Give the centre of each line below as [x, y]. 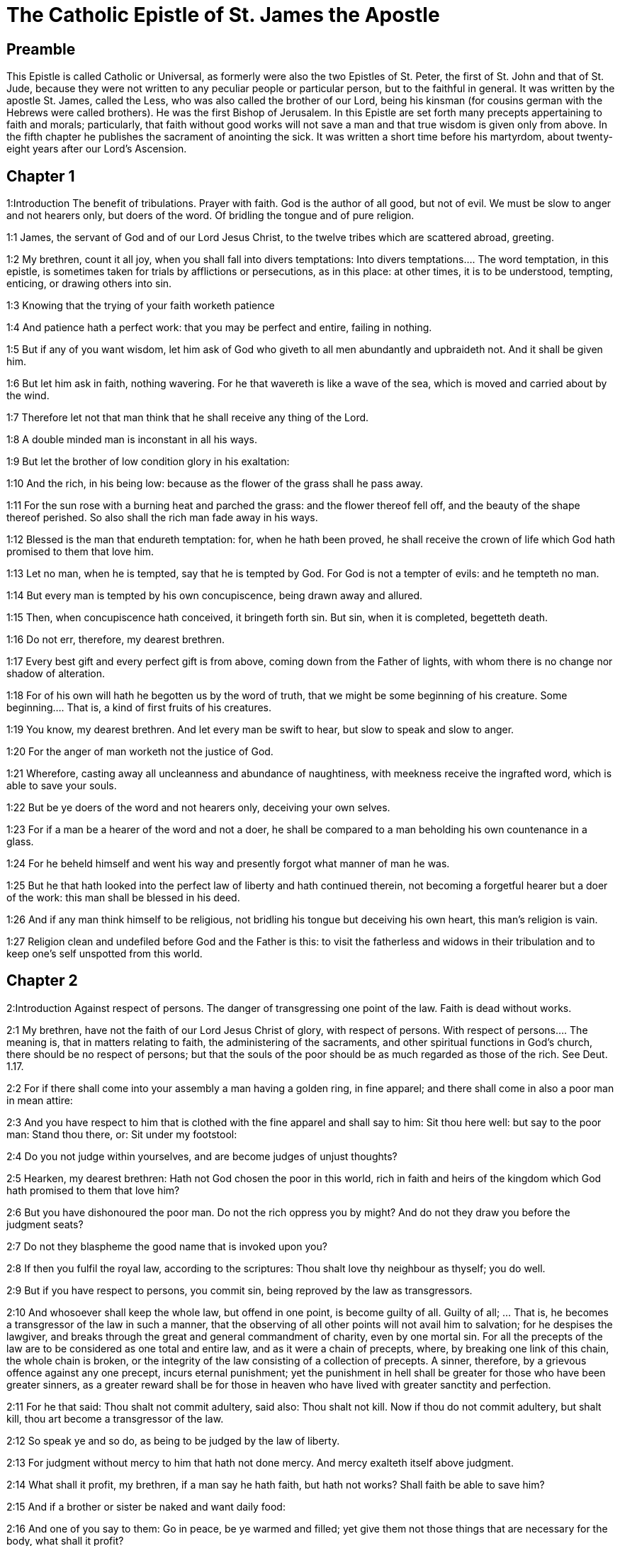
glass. [20, 842]
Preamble [41, 49]
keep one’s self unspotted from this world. [105, 954]
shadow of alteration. [56, 674]
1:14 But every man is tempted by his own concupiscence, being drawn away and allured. [215, 596]
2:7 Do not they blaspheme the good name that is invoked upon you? [167, 1246]
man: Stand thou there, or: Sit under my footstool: [122, 1134]
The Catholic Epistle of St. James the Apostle [223, 15]
